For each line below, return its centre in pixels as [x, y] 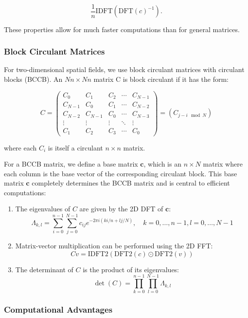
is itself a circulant [75, 147]
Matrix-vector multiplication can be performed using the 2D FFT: [114, 246]
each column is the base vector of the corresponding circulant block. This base [121, 173]
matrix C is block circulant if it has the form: [161, 79]
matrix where [223, 164]
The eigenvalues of [43, 209]
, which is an [162, 164]
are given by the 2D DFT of [121, 209]
